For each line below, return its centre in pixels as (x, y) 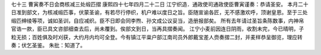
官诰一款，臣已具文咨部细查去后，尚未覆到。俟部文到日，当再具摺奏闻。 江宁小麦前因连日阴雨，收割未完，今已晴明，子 (158, 29)
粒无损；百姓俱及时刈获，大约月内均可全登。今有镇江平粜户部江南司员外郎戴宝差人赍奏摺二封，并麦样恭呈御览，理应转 (157, 37)
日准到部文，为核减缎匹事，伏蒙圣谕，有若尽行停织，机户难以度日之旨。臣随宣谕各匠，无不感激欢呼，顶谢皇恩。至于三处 (159, 12)
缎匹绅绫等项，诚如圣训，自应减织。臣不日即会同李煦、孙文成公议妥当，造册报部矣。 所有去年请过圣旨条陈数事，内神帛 (158, 20)
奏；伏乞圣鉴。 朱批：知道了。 (48, 45)
